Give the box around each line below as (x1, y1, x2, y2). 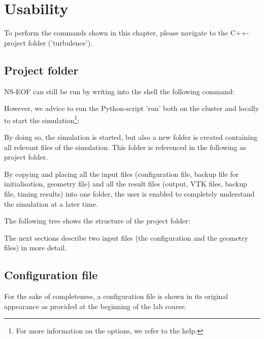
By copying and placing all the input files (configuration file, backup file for (4, 168, 239, 179)
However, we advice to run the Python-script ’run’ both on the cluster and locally (4, 103, 259, 114)
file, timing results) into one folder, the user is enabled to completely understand (4, 188, 255, 199)
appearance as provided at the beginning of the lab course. (4, 300, 187, 311)
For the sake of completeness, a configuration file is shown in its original (4, 291, 228, 302)
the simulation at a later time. (4, 198, 98, 209)
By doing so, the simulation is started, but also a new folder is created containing (4, 131, 257, 142)
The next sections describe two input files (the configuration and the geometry (4, 232, 248, 243)
